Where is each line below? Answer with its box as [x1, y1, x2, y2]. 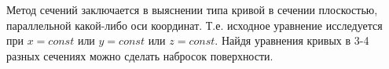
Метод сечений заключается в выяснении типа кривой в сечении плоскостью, [6, 2, 378, 17]
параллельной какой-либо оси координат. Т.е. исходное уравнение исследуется [6, 16, 383, 33]
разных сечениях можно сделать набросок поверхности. [6, 47, 273, 64]
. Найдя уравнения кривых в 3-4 [215, 32, 369, 49]
